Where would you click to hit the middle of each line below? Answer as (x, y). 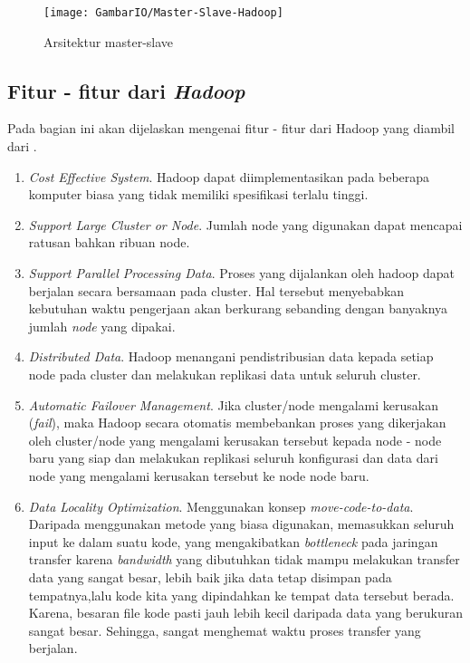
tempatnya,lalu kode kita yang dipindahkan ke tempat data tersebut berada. (241, 595)
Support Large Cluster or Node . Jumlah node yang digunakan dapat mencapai (245, 224)
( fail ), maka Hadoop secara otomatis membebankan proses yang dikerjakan (237, 423)
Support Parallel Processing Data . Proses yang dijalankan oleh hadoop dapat (242, 273)
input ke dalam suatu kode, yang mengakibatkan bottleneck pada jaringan (233, 541)
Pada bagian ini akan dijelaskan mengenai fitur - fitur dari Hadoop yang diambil (231, 128)
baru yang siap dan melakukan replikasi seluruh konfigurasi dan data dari (233, 458)
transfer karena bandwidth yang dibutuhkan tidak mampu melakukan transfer (244, 559)
